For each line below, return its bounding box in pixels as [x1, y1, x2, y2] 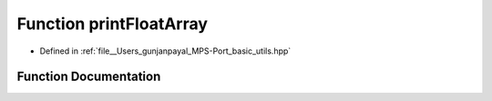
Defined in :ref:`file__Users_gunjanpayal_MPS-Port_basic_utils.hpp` [39, 45, 292, 56]
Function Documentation [16, 69, 161, 85]
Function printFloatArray [16, 14, 209, 34]
